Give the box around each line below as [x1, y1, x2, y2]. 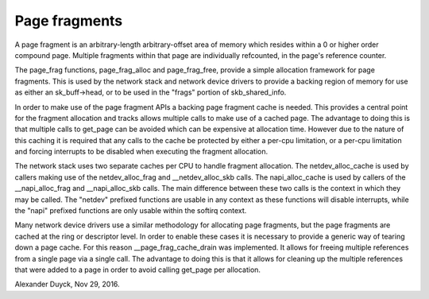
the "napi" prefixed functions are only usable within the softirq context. [14, 206, 247, 216]
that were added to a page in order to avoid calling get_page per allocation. [14, 265, 261, 274]
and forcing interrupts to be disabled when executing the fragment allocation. [14, 147, 269, 157]
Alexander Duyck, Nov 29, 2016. [14, 279, 120, 289]
